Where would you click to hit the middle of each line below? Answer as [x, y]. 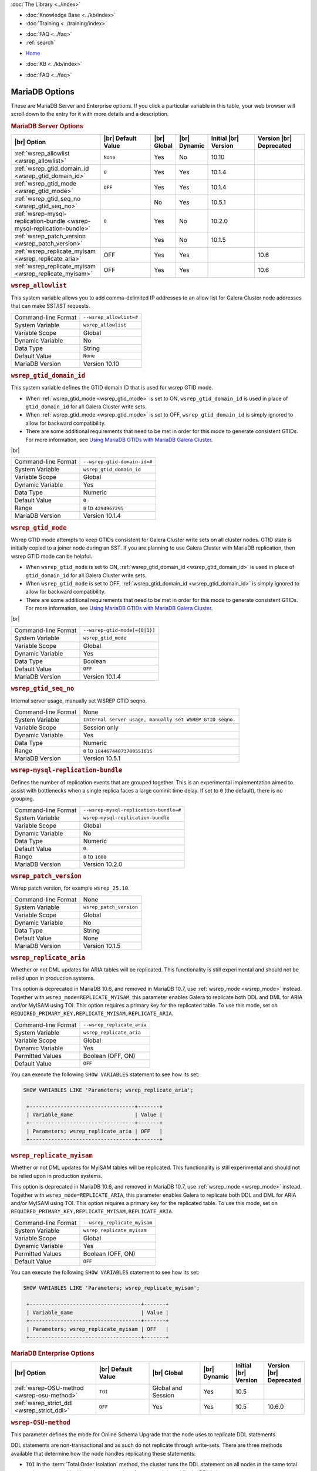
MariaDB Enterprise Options [53, 1353]
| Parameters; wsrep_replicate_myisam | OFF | [98, 1329]
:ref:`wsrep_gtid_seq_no [48, 199]
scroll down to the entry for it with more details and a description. [90, 114]
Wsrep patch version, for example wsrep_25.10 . [70, 888]
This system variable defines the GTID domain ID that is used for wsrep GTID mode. [112, 388]
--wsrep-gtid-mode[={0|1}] [119, 630]
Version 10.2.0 [103, 864]
